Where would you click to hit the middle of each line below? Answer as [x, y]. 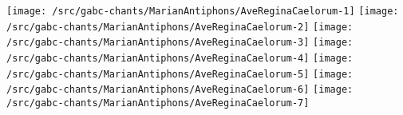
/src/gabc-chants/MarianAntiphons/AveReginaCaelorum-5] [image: [180, 74]
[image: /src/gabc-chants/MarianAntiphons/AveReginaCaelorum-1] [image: [203, 11]
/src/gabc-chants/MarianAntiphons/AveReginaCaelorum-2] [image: [180, 27]
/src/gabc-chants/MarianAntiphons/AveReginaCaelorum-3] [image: [180, 43]
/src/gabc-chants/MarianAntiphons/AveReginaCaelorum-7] [158, 103]
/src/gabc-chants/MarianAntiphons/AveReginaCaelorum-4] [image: [180, 58]
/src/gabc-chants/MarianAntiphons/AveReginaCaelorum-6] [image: [180, 90]
